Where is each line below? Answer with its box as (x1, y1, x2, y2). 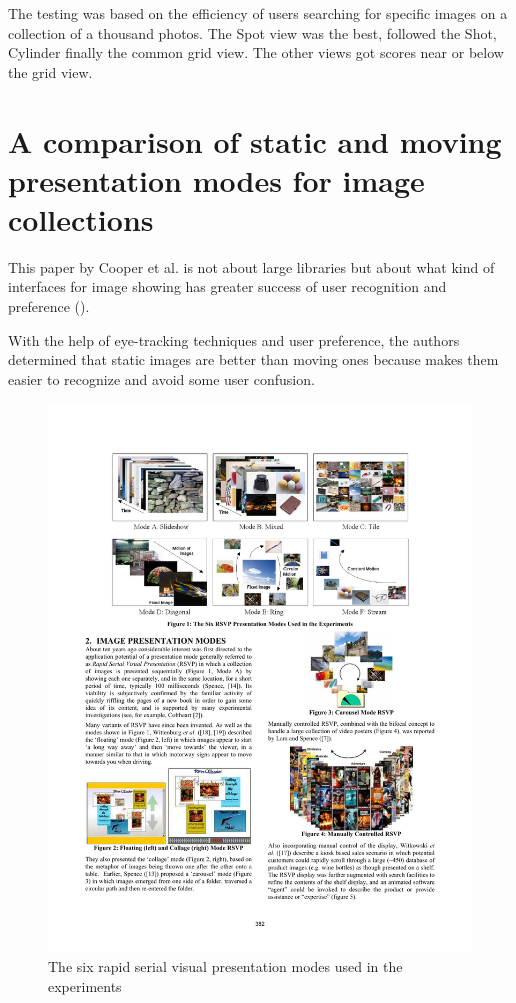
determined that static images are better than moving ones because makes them (8, 349, 499, 370)
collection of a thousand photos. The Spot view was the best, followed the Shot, (8, 22, 497, 43)
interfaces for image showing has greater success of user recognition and (8, 276, 447, 297)
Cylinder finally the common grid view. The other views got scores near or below (8, 42, 504, 63)
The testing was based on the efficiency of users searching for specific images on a (8, 3, 508, 23)
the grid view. (8, 61, 93, 82)
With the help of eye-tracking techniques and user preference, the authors (8, 329, 460, 350)
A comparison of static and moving (8, 120, 502, 161)
